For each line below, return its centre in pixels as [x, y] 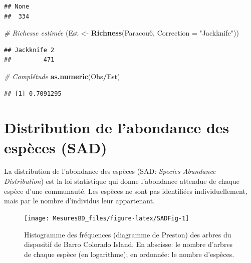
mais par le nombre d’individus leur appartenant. [79, 201]
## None [17, 7]
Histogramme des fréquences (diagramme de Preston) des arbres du [128, 234]
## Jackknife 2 [29, 50]
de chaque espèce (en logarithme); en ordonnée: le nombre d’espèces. [129, 254]
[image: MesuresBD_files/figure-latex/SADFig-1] [107, 218]
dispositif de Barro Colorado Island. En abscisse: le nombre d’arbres [129, 244]
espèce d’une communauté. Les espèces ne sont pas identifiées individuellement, [126, 191]
